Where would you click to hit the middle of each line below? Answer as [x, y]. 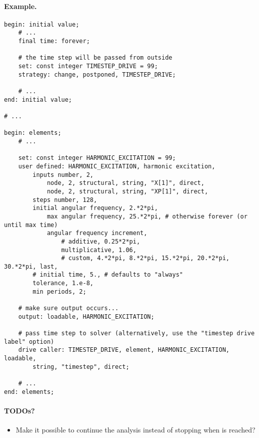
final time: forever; [54, 41]
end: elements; [29, 392]
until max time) [31, 225]
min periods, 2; [59, 291]
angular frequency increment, [97, 233]
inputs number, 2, [63, 175]
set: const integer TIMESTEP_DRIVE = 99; [88, 66]
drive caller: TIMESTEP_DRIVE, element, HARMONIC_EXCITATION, [124, 350]
